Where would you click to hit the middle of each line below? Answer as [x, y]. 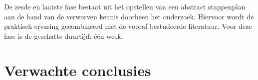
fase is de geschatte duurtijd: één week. [64, 36]
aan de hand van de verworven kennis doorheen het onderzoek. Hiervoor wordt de [129, 16]
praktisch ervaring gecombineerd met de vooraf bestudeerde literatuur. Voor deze [128, 26]
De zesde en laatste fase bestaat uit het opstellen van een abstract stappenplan [125, 6]
